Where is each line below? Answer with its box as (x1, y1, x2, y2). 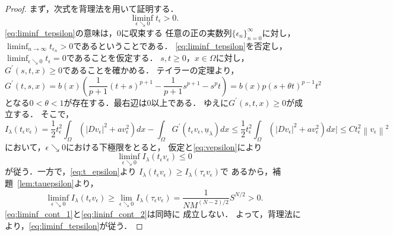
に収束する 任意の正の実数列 (121, 26, 232, 38)
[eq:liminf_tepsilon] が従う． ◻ (28, 219, 143, 231)
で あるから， (220, 165, 273, 177)
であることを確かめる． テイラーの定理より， (62, 63, 239, 76)
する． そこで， (12, 108, 74, 120)
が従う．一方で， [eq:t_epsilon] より (5, 165, 137, 177)
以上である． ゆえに (151, 96, 229, 108)
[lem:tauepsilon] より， (17, 176, 99, 189)
